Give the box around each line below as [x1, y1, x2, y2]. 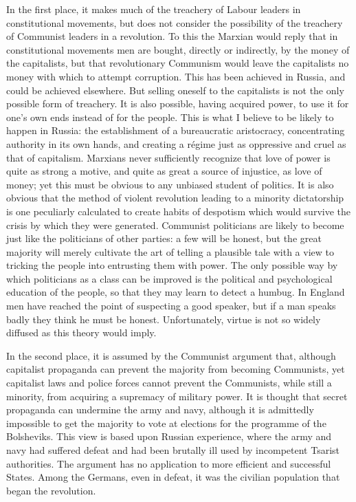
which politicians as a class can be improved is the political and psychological [6, 271, 333, 285]
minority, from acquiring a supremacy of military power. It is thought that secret [6, 389, 348, 403]
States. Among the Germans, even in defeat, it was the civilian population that [6, 470, 340, 484]
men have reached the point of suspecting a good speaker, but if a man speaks [6, 298, 336, 313]
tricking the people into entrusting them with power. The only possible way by [6, 258, 338, 272]
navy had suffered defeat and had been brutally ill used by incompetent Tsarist [6, 443, 340, 457]
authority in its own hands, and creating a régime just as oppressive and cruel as [6, 136, 346, 151]
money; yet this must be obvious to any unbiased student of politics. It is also [6, 177, 334, 191]
